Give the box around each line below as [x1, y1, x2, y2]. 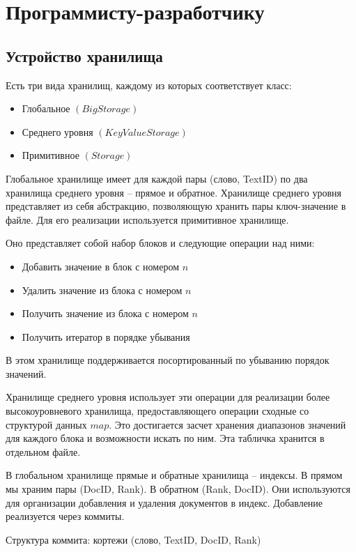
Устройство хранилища [6, 45, 163, 66]
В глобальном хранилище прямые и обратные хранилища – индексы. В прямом [6, 468, 343, 482]
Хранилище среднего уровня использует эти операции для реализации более [6, 390, 330, 404]
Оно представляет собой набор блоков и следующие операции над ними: [6, 236, 315, 250]
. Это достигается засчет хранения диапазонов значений [109, 417, 346, 431]
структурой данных [6, 417, 87, 431]
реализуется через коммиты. [6, 509, 125, 523]
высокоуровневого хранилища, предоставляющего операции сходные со [6, 404, 309, 418]
